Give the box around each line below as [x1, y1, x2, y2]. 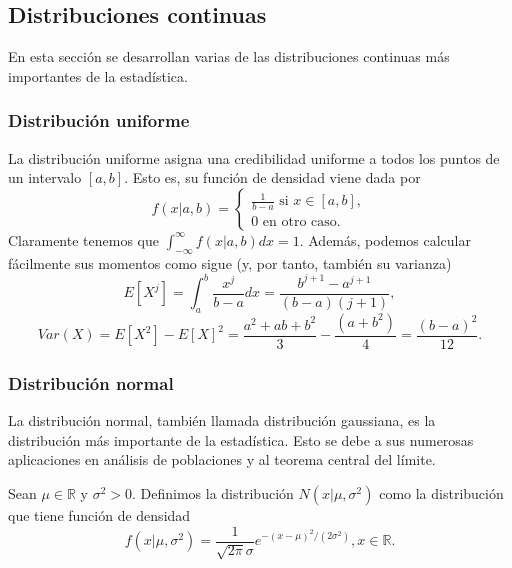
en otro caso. [262, 214, 341, 229]
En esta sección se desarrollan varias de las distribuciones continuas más [8, 46, 450, 67]
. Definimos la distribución [132, 482, 294, 503]
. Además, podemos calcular [299, 229, 471, 250]
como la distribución [379, 482, 504, 503]
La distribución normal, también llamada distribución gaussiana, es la [8, 410, 436, 431]
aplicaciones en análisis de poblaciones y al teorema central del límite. [8, 449, 436, 470]
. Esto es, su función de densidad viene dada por [124, 167, 421, 188]
